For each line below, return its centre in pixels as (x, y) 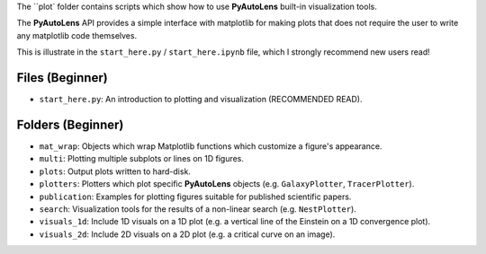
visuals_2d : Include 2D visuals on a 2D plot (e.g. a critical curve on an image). (187, 234)
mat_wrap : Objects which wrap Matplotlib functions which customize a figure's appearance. (211, 146)
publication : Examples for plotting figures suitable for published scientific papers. (195, 197)
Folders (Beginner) (70, 124)
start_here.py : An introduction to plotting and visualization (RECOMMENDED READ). (201, 100)
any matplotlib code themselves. (77, 35)
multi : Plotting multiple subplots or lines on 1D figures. (142, 159)
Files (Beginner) (62, 78)
